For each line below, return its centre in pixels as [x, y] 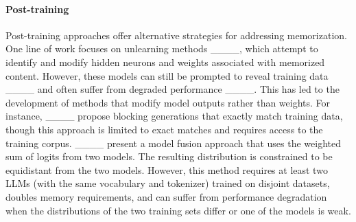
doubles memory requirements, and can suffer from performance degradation [166, 196]
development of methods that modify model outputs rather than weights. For [168, 102]
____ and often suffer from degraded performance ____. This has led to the [173, 89]
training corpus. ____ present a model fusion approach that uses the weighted [173, 143]
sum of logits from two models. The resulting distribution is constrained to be [169, 156]
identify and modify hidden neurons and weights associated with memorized [165, 62]
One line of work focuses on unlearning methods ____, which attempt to [162, 48]
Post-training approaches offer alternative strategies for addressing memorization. [176, 35]
